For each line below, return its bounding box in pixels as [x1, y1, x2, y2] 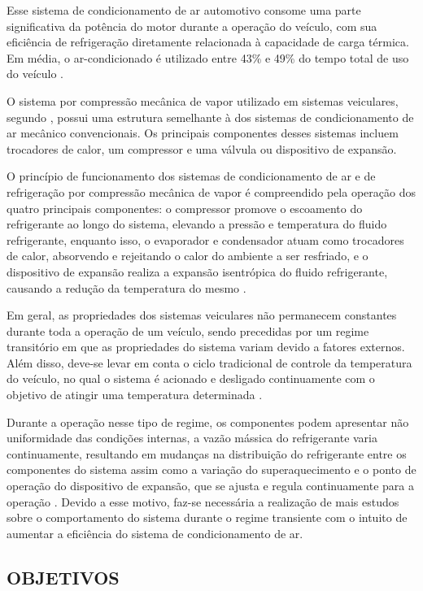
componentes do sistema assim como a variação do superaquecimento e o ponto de [7, 461, 416, 478]
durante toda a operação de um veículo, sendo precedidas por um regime [7, 322, 369, 339]
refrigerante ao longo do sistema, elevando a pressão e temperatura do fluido [7, 215, 387, 232]
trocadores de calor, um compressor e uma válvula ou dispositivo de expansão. [7, 140, 397, 157]
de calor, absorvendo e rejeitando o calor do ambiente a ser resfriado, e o [7, 247, 368, 264]
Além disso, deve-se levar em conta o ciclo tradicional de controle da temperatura [7, 354, 412, 371]
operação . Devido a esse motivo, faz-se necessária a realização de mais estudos [7, 493, 399, 510]
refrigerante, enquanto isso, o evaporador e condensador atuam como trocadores [7, 231, 404, 248]
